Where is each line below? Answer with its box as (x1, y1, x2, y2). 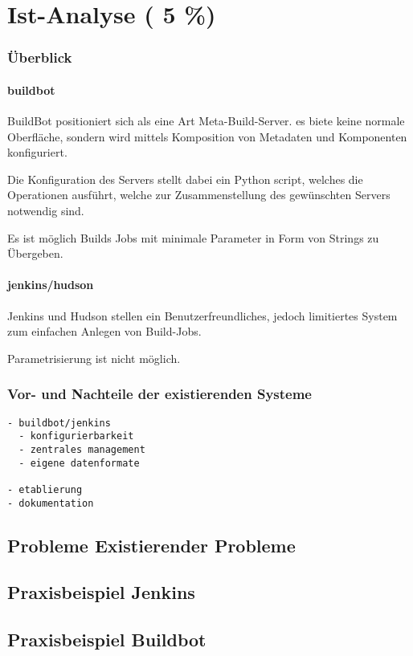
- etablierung (7, 483, 83, 495)
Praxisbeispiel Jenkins (7, 580, 195, 605)
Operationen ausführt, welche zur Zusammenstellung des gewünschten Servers (7, 186, 391, 203)
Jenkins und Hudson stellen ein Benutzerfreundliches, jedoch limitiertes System (7, 307, 398, 324)
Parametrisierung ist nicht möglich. (7, 349, 181, 366)
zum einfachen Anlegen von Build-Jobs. (7, 323, 202, 340)
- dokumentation (7, 497, 94, 509)
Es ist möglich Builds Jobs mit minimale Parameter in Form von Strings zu (7, 229, 379, 246)
